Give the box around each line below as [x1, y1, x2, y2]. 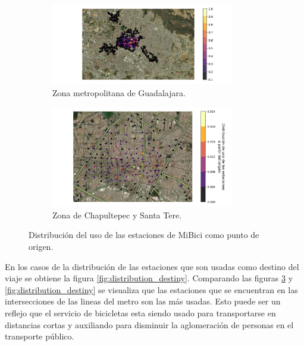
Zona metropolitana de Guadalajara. [52, 86, 186, 99]
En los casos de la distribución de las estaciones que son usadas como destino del [5, 260, 299, 272]
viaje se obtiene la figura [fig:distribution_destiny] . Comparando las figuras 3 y [5, 272, 293, 284]
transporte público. [5, 330, 74, 342]
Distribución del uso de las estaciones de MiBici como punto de [29, 228, 259, 241]
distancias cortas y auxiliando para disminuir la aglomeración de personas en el [5, 318, 294, 331]
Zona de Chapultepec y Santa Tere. [52, 208, 182, 221]
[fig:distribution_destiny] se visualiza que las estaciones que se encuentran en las [5, 283, 298, 296]
